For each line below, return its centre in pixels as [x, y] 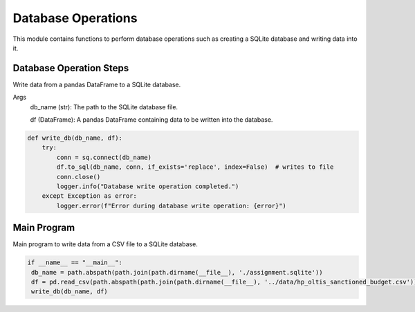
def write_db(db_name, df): [75, 138]
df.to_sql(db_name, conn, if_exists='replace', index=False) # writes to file [195, 167]
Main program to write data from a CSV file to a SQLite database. [105, 244]
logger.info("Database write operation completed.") [148, 186]
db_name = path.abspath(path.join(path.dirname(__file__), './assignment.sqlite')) [177, 272]
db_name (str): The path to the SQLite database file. [104, 107]
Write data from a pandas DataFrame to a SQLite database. [97, 84]
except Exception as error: [90, 196]
